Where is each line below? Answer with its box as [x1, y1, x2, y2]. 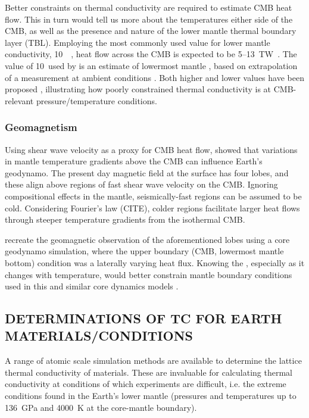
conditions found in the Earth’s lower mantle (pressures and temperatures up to [5, 389, 296, 402]
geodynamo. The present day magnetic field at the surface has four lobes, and [5, 166, 289, 179]
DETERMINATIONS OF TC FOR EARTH [5, 309, 282, 327]
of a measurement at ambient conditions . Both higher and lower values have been [5, 71, 304, 83]
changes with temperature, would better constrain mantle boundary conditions [5, 268, 292, 280]
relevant [5, 94, 34, 107]
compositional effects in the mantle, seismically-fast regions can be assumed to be [5, 189, 302, 202]
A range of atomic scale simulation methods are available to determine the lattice [5, 354, 302, 367]
